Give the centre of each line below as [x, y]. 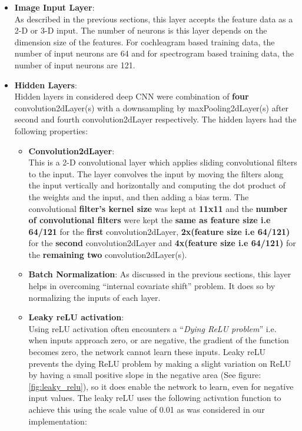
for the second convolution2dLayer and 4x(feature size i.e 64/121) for [162, 243]
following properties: [51, 130]
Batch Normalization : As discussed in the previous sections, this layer [160, 274]
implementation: [58, 421]
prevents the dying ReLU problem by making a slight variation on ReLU [160, 363]
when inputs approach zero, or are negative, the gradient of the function [159, 340]
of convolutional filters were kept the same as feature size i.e [150, 220]
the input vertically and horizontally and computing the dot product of [157, 185]
